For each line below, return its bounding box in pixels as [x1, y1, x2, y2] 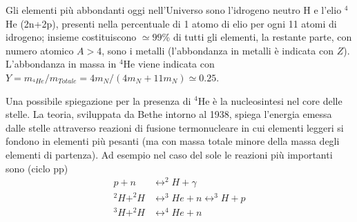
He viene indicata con [123, 57, 215, 71]
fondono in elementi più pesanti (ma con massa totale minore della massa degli [6, 134, 340, 148]
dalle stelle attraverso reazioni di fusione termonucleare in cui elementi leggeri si [6, 120, 344, 134]
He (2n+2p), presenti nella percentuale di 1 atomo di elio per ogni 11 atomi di [6, 16, 337, 30]
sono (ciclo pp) [6, 161, 68, 175]
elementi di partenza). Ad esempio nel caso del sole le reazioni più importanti [6, 147, 333, 161]
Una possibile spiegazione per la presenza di [6, 93, 191, 108]
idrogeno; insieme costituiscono [6, 30, 137, 44]
